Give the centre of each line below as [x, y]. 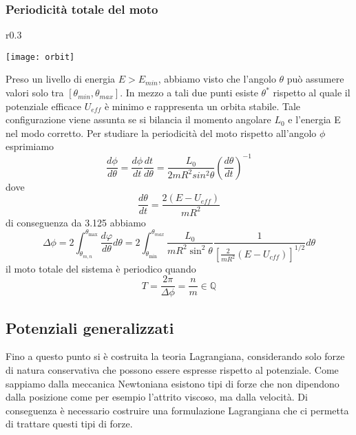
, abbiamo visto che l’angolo [217, 79]
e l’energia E [314, 119]
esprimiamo [30, 146]
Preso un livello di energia [61, 79]
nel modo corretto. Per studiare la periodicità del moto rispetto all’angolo [161, 132]
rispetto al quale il [312, 93]
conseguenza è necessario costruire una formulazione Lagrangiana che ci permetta [177, 410]
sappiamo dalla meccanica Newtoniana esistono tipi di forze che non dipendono [172, 383]
